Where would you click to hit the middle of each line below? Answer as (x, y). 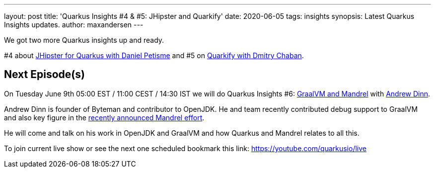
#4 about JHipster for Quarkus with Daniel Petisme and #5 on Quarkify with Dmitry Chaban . (154, 55)
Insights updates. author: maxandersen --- (74, 25)
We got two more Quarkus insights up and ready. (84, 40)
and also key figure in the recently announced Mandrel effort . (104, 117)
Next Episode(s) (44, 75)
